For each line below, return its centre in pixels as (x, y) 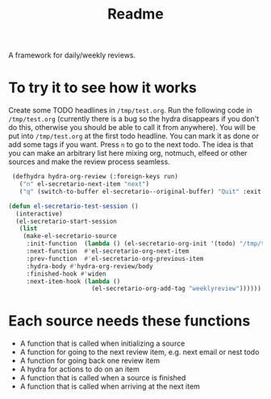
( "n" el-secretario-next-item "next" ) (84, 184)
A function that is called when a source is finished (103, 378)
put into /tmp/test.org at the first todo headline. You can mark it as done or (134, 136)
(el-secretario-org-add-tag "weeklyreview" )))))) (177, 289)
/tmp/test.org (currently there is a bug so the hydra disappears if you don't (134, 119)
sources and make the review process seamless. (90, 162)
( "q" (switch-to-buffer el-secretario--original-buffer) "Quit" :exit (140, 191)
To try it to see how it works (103, 88)
